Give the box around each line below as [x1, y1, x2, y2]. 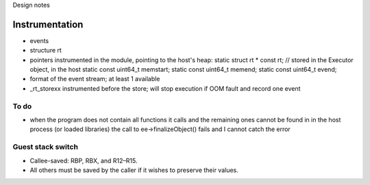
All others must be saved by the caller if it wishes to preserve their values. [29, 166, 239, 174]
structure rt [29, 46, 62, 55]
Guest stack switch [12, 142, 79, 152]
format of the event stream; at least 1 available [29, 75, 160, 83]
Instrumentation [12, 18, 84, 30]
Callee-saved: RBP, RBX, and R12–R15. [29, 156, 138, 165]
